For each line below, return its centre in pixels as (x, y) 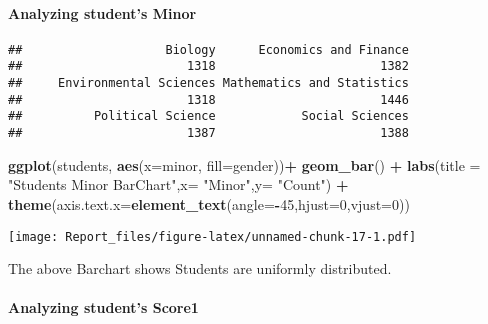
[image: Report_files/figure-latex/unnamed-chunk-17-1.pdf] (212, 236)
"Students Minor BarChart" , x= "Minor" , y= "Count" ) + (178, 184)
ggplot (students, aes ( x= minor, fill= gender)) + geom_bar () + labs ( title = (244, 164)
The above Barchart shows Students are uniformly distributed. (200, 268)
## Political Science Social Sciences (208, 116)
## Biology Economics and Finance (208, 49)
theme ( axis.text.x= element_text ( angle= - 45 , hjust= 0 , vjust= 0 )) (209, 203)
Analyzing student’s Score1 (103, 307)
